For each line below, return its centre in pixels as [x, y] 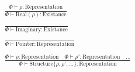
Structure [41, 64]
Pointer [25, 44]
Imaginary [28, 29]
